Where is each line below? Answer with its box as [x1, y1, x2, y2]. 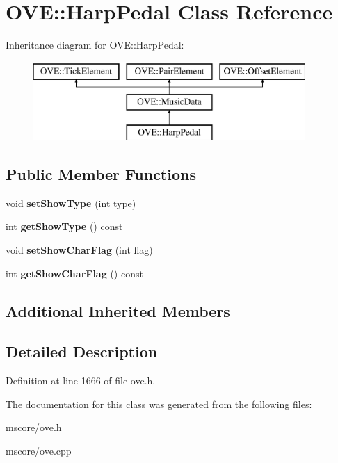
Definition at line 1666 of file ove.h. [6, 373, 156, 388]
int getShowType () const [6, 219, 123, 234]
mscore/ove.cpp [6, 444, 72, 458]
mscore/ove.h [6, 420, 62, 434]
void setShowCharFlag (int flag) [6, 243, 153, 257]
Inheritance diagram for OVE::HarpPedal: [6, 38, 184, 52]
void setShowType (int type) [6, 195, 136, 210]
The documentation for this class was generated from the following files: [6, 396, 312, 411]
